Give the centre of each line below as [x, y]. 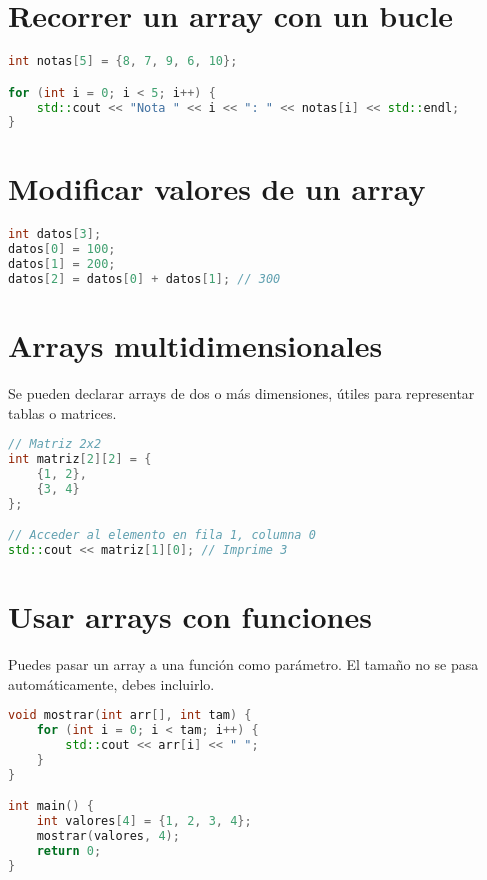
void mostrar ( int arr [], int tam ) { [130, 715]
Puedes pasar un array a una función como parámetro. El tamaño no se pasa [243, 664]
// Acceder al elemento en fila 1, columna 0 [162, 535]
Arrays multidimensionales [195, 345]
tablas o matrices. [62, 412]
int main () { [51, 806]
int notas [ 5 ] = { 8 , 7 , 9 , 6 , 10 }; [123, 61]
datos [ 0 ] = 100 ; [62, 249]
